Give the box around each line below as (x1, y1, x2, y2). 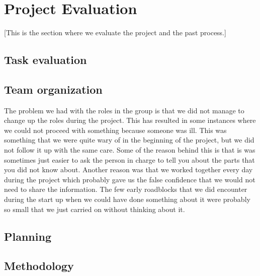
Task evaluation (4, 52, 87, 67)
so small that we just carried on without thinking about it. (4, 203, 185, 214)
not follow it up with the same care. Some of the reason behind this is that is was (4, 145, 255, 155)
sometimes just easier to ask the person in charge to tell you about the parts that (4, 154, 255, 165)
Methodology (4, 258, 74, 273)
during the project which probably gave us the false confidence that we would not (4, 174, 255, 184)
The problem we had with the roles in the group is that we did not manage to (4, 105, 244, 115)
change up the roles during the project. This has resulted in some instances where (4, 115, 256, 125)
